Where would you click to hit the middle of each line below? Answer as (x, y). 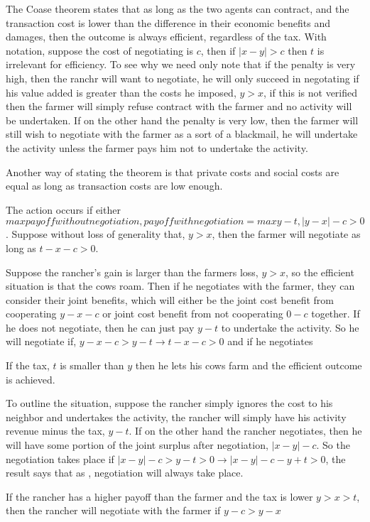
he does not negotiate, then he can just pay (100, 327)
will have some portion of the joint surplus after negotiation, (137, 445)
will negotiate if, (41, 341)
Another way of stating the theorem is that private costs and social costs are (173, 172)
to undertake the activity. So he (290, 327)
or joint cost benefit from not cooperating (193, 314)
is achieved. (31, 379)
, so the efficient (320, 272)
